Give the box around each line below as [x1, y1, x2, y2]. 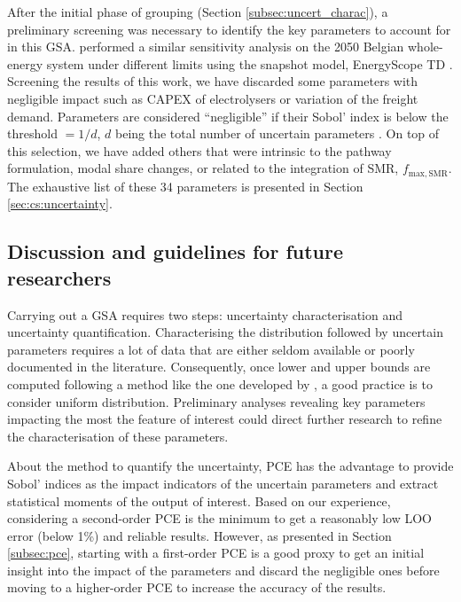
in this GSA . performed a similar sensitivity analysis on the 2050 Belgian [7, 37, 404, 56]
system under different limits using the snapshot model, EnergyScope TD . [46, 54, 453, 73]
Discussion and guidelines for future [7, 238, 344, 265]
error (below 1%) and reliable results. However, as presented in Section [7, 526, 392, 544]
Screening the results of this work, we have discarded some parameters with [7, 72, 418, 90]
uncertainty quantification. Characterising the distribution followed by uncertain [7, 323, 443, 341]
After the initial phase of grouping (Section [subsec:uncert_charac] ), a [7, 3, 388, 20]
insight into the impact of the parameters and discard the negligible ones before [7, 560, 440, 579]
